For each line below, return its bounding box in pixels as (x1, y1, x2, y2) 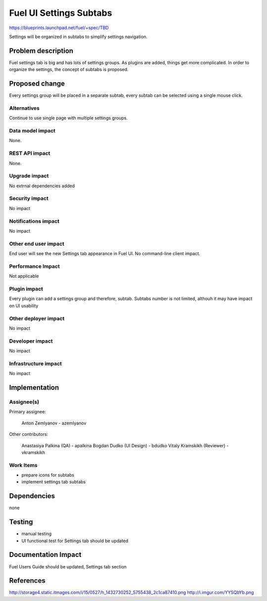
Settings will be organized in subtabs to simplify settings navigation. (9, 34, 148, 40)
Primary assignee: (9, 409, 46, 415)
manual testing (21, 531, 52, 537)
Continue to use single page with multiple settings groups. (9, 115, 128, 121)
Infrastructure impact (9, 360, 62, 367)
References (9, 576, 45, 585)
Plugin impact (9, 286, 43, 293)
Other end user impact (9, 240, 64, 247)
